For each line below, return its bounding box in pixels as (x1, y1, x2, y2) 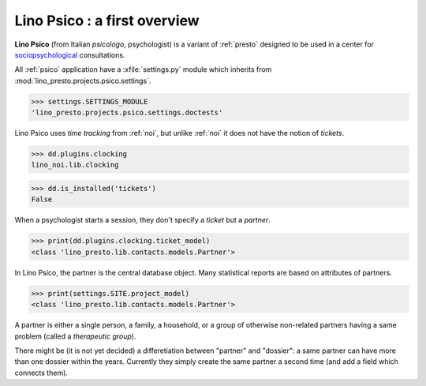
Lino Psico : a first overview (14, 12, 200, 29)
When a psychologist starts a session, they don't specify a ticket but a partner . (14, 215, 271, 225)
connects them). (14, 368, 69, 377)
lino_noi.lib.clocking (31, 160, 119, 170)
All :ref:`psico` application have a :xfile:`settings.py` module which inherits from (14, 65, 272, 74)
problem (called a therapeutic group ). (14, 332, 136, 341)
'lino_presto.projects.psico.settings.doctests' (31, 108, 223, 118)
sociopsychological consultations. (14, 50, 125, 59)
